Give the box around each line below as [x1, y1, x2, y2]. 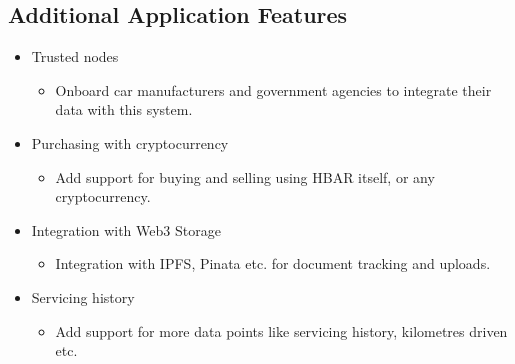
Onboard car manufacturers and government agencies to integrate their [55, 79, 492, 100]
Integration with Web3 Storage [31, 219, 221, 240]
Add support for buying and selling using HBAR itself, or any [55, 166, 435, 187]
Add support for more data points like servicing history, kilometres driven [55, 320, 508, 341]
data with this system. [55, 99, 193, 120]
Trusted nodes [31, 46, 119, 67]
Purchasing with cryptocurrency [31, 132, 229, 153]
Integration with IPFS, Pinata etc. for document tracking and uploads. [55, 253, 491, 274]
